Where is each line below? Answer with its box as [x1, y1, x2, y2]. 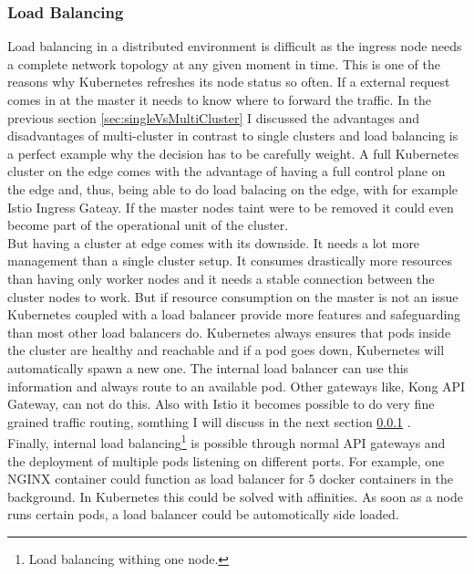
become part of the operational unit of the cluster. [7, 215, 289, 235]
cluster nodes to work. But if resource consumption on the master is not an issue [7, 287, 459, 306]
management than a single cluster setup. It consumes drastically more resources [7, 251, 453, 270]
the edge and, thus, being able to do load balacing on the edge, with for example [7, 179, 459, 198]
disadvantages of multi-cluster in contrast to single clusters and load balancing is [7, 126, 459, 145]
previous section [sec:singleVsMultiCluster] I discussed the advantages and [7, 108, 419, 127]
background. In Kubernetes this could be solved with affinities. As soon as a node [7, 486, 463, 506]
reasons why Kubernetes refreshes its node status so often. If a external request [7, 72, 450, 91]
